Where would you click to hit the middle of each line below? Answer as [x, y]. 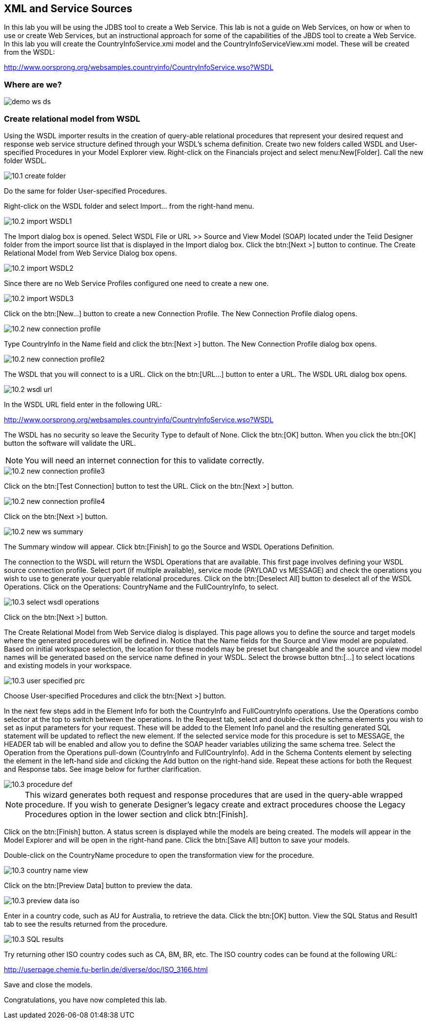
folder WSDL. [25, 160]
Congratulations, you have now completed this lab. [85, 1000]
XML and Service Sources [68, 9]
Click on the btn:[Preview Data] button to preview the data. [98, 885]
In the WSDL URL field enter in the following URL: [83, 404]
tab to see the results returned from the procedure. [86, 924]
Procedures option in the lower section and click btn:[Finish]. [137, 814]
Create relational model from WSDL [72, 119]
